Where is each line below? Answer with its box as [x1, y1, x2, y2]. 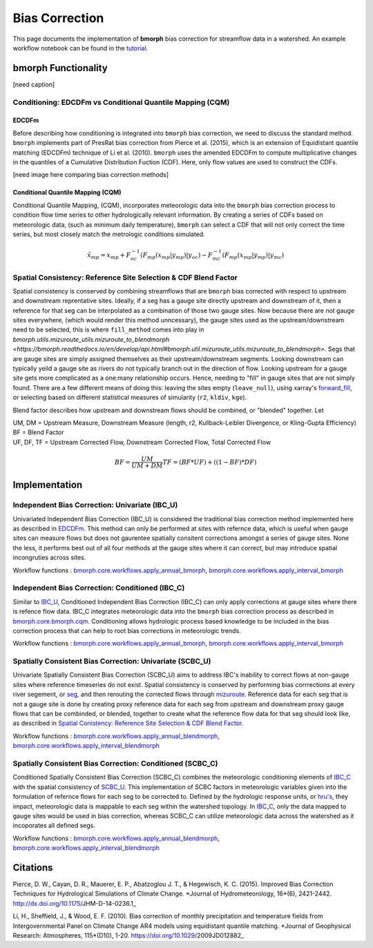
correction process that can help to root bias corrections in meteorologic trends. [12, 626, 241, 635]
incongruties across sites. [12, 553, 86, 562]
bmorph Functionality [12, 62, 108, 74]
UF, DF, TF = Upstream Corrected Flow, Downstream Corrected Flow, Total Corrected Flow [12, 438, 271, 446]
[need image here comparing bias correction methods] [12, 171, 169, 179]
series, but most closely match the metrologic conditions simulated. [12, 230, 205, 238]
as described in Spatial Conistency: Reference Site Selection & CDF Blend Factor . [12, 719, 244, 728]
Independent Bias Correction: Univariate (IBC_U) [12, 501, 178, 510]
